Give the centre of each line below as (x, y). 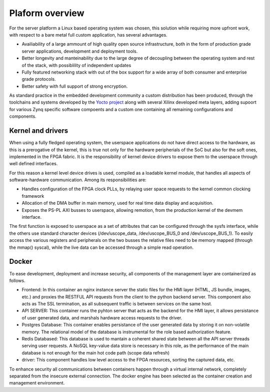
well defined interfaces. (33, 164)
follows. (17, 280)
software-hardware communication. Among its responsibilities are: (78, 180)
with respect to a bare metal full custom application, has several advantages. (88, 35)
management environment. (37, 383)
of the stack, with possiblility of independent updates (76, 65)
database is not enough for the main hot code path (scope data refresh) (96, 352)
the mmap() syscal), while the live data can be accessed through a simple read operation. (101, 247)
